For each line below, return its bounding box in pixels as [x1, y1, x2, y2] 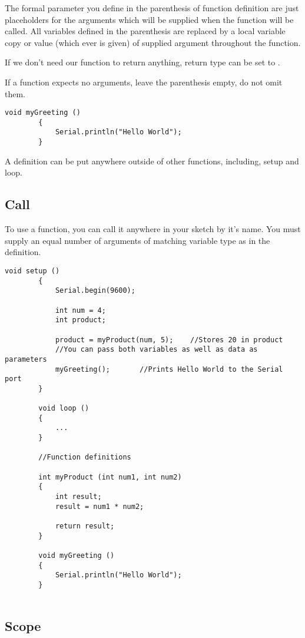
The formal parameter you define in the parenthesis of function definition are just [5, 2, 299, 14]
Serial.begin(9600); [55, 286, 135, 295]
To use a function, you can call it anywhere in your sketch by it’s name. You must [5, 223, 301, 235]
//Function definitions [38, 453, 131, 462]
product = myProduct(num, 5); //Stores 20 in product [55, 335, 283, 344]
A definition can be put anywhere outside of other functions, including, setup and [5, 154, 299, 167]
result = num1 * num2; [55, 502, 144, 511]
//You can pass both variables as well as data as [55, 345, 258, 354]
